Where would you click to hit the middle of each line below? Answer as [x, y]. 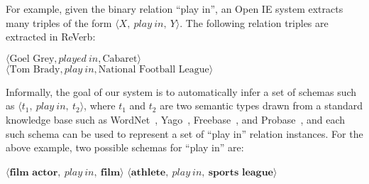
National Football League [154, 69]
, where [100, 105]
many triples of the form [59, 22]
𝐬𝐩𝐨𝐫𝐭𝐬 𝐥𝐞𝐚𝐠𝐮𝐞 [241, 172]
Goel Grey [32, 59]
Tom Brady [35, 69]
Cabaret [120, 59]
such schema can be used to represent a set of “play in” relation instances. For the [184, 133]
